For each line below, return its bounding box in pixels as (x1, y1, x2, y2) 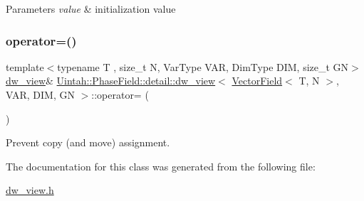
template (6, 59, 44, 74)
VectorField (232, 73, 283, 88)
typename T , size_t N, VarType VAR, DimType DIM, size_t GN (57, 59, 349, 74)
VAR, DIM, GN (6, 87, 75, 102)
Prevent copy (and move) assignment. (6, 135, 170, 150)
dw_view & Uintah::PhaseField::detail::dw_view (6, 73, 216, 88)
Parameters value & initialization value (6, 1, 176, 16)
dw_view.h (6, 183, 54, 197)
